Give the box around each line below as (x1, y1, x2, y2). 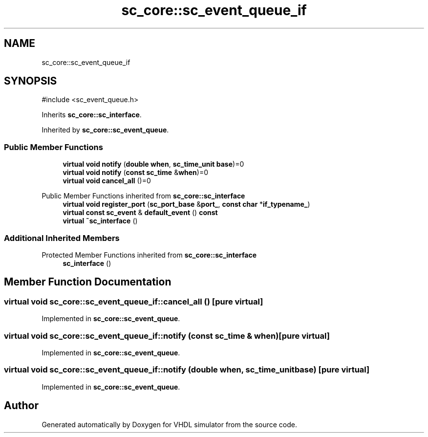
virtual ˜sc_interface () (63, 217, 138, 225)
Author (4, 399, 39, 412)
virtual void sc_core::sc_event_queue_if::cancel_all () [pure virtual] (4, 296, 263, 306)
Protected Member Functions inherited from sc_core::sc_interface (42, 250, 257, 259)
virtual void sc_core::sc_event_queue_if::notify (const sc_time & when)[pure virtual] (4, 330, 330, 341)
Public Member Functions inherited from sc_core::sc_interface (42, 192, 245, 200)
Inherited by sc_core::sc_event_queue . (42, 126, 169, 134)
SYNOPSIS (4, 75, 57, 87)
